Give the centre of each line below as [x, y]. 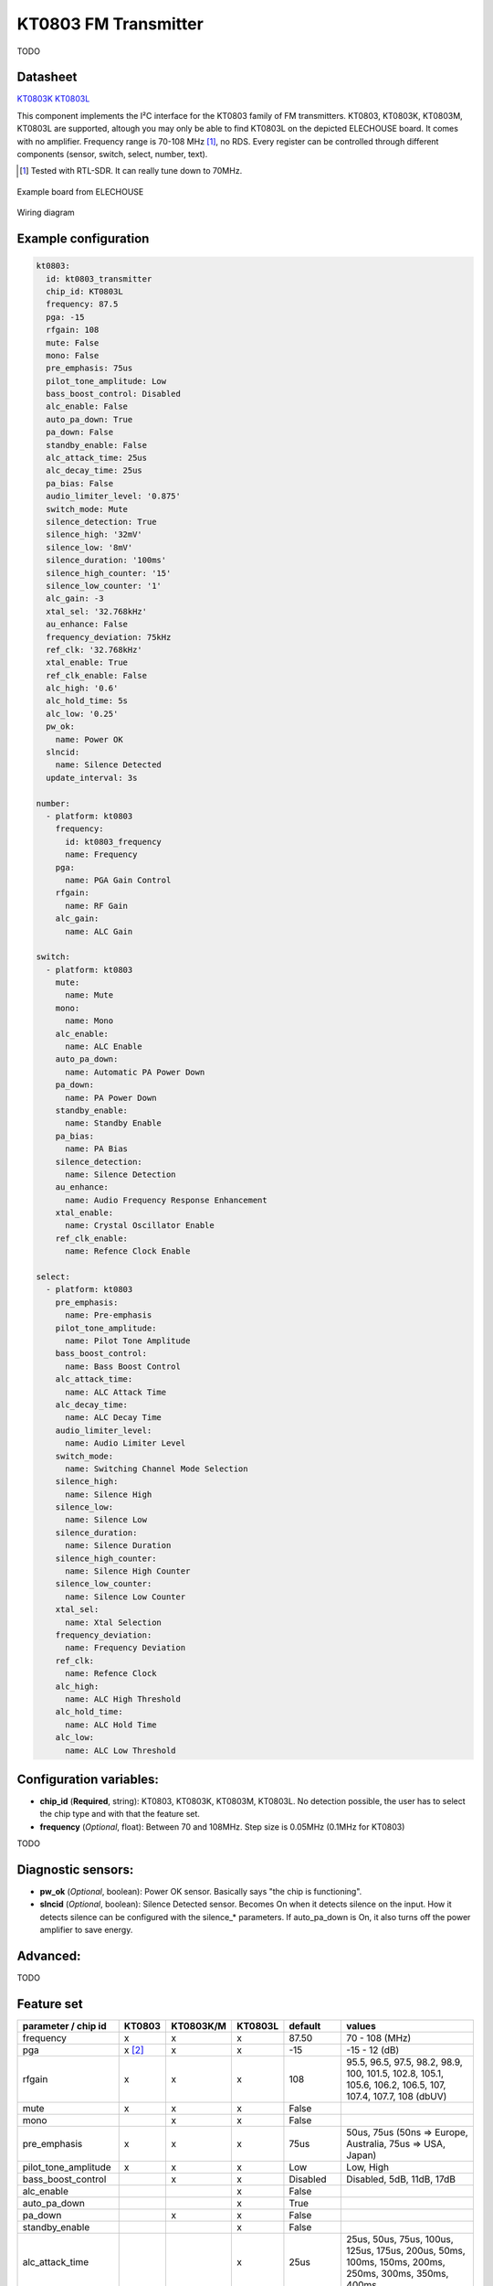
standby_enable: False [97, 445]
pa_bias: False [80, 483]
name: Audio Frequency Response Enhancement [167, 1200]
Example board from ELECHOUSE [80, 191]
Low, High [368, 2167]
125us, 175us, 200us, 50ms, [406, 2251]
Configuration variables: [88, 1779]
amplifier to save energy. [86, 1930]
